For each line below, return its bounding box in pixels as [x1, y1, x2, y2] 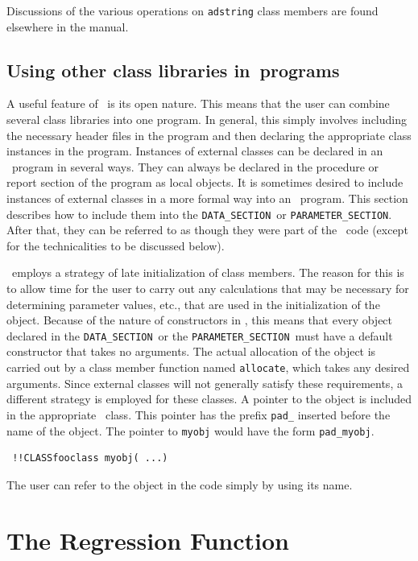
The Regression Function [6, 523, 290, 556]
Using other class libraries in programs [6, 57, 340, 82]
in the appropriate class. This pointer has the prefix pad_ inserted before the [6, 406, 391, 423]
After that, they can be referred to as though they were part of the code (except [6, 221, 408, 238]
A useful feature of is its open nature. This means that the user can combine [6, 95, 390, 112]
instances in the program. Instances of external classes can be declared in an [6, 142, 383, 159]
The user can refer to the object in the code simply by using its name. [6, 476, 353, 493]
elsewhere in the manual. [6, 18, 129, 35]
